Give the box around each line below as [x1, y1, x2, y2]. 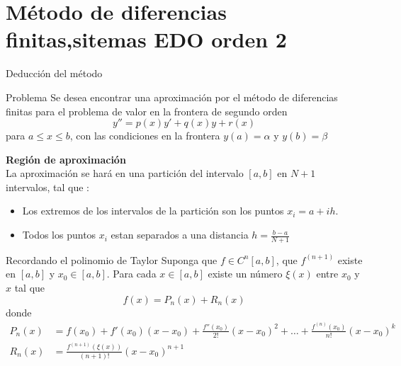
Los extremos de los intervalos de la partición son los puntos [22, 203, 284, 218]
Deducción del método [6, 66, 103, 81]
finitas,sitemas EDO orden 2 [6, 25, 287, 54]
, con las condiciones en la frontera [69, 128, 220, 143]
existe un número [208, 266, 283, 281]
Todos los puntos [22, 227, 96, 242]
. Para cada [106, 266, 157, 281]
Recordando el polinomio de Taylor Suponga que [6, 252, 218, 267]
